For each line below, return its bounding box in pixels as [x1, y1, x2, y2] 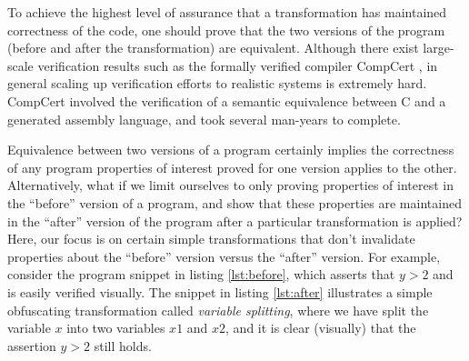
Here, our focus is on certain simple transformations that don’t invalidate [7, 229, 415, 248]
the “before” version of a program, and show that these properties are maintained [7, 193, 462, 212]
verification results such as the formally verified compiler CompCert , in [37, 55, 438, 75]
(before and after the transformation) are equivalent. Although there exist [7, 38, 419, 57]
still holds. [94, 336, 152, 355]
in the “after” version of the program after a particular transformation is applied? [7, 211, 463, 230]
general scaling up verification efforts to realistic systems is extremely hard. [7, 74, 427, 93]
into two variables [66, 318, 165, 337]
